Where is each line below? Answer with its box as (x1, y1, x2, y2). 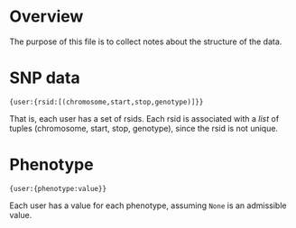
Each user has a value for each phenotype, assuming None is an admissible (9, 200, 287, 211)
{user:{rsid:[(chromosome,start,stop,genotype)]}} (9, 97, 204, 106)
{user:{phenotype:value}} (9, 184, 106, 193)
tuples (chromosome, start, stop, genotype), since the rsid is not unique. (9, 123, 278, 133)
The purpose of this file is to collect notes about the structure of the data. (9, 36, 282, 47)
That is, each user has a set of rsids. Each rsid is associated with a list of (9, 113, 280, 123)
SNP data (9, 68, 81, 88)
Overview (9, 6, 84, 27)
